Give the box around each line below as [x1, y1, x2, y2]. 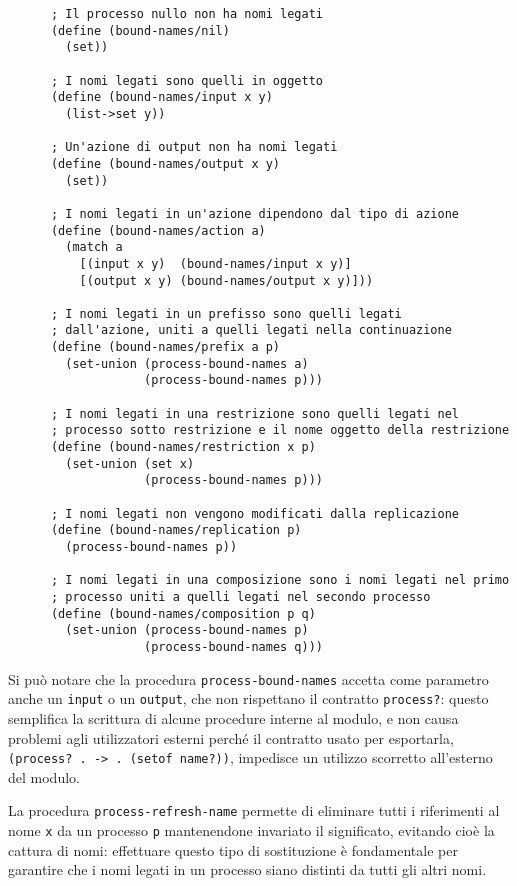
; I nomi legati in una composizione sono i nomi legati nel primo [50, 573, 510, 588]
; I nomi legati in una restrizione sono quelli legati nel [50, 406, 460, 421]
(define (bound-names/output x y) [50, 156, 281, 171]
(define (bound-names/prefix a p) [50, 340, 281, 355]
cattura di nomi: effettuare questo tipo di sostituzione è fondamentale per [8, 839, 458, 860]
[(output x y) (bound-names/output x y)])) [79, 273, 374, 288]
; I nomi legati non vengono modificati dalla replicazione [50, 506, 460, 521]
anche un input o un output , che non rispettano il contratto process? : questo [8, 688, 489, 709]
